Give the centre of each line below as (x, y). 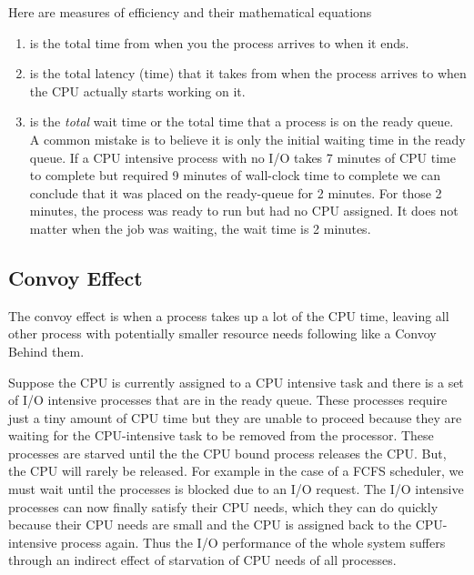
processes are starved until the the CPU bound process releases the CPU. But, (227, 453)
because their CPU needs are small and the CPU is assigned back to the (210, 525)
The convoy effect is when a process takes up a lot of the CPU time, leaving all (229, 315)
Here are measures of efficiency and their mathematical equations (190, 12)
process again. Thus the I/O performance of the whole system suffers (253, 542)
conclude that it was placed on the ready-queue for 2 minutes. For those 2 (236, 192)
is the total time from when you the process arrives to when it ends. (219, 42)
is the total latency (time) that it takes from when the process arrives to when (248, 73)
